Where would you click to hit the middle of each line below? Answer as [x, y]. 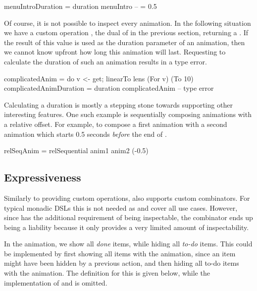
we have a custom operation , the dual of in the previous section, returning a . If [126, 32]
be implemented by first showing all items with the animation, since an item [120, 253]
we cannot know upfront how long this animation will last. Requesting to [115, 52]
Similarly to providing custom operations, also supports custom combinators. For [127, 198]
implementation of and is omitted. [56, 282]
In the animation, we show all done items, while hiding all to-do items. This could [128, 244]
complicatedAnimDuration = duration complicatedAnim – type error [109, 88]
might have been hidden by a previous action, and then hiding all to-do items [122, 263]
